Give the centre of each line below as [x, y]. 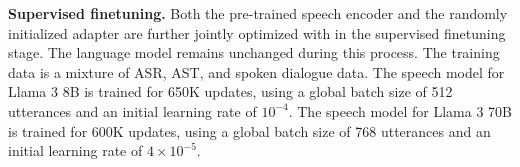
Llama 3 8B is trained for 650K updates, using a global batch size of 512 [230, 91]
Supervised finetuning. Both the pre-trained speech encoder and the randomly [258, 13]
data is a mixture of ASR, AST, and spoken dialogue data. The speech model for [256, 71]
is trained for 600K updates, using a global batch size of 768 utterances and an [249, 130]
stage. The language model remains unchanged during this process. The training [254, 52]
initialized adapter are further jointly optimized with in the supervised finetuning [257, 32]
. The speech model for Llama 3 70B [400, 110]
